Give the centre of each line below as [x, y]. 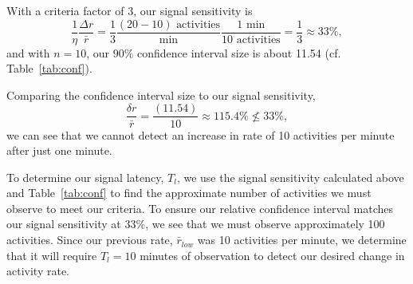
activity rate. [38, 271]
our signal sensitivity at [64, 224]
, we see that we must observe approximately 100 [265, 224]
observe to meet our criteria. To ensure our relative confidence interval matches [200, 208]
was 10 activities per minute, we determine [302, 240]
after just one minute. [59, 150]
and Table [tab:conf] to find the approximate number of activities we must [189, 193]
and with [28, 52]
